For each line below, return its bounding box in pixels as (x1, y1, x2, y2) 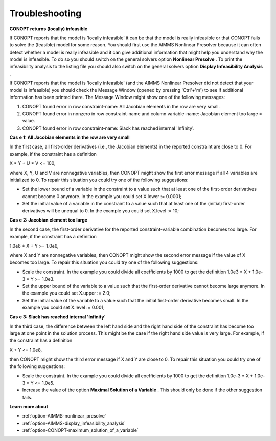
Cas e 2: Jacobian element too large (9, 217, 88, 223)
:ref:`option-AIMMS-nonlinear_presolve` (22, 413, 107, 419)
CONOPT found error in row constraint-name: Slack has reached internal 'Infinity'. (22, 125, 195, 131)
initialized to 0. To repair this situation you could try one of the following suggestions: (9, 177, 189, 183)
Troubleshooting (9, 8, 82, 19)
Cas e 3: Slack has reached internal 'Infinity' (9, 314, 106, 320)
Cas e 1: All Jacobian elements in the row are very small (9, 134, 130, 140)
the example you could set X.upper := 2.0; (22, 290, 111, 296)
